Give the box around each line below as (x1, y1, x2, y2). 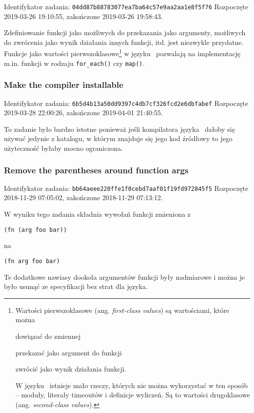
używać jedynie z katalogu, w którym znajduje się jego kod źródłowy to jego (4, 133, 233, 144)
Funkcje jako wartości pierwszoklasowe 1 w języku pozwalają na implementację (4, 47, 241, 59)
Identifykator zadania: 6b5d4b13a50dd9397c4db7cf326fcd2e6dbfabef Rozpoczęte (4, 98, 249, 108)
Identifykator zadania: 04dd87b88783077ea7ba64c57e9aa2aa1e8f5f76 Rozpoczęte (4, 1, 249, 11)
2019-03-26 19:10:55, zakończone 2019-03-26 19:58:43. (4, 11, 163, 21)
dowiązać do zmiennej (15, 330, 81, 341)
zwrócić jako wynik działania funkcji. (15, 364, 127, 374)
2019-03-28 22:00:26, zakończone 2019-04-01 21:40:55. (4, 107, 163, 118)
